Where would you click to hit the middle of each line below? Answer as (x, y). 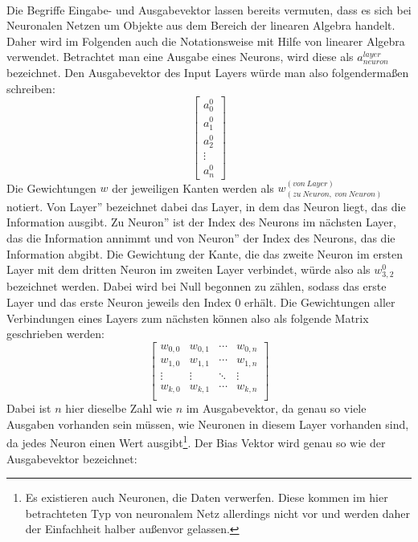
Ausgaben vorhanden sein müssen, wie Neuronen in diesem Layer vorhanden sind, (208, 424)
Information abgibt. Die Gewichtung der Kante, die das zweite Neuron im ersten (205, 253)
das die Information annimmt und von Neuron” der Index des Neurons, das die (201, 237)
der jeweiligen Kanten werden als (193, 187)
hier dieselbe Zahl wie (119, 408)
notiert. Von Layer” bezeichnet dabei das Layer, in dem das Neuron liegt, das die (206, 206)
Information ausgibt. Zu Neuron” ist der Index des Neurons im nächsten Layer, (201, 222)
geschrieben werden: (55, 334)
